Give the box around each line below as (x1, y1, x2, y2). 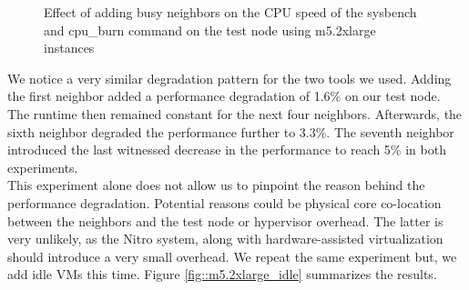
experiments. (7, 157, 78, 176)
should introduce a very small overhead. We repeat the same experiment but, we (7, 246, 457, 265)
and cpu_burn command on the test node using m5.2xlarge (44, 20, 376, 39)
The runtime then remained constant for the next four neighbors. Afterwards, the (7, 104, 463, 123)
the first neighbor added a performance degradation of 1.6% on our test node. (7, 86, 441, 105)
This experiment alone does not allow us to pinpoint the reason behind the (7, 175, 425, 195)
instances (44, 38, 95, 57)
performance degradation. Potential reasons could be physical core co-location (7, 193, 442, 212)
